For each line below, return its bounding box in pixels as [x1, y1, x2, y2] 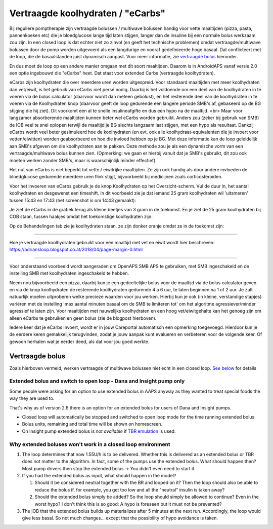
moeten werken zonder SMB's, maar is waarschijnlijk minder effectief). [9, 157, 157, 163]
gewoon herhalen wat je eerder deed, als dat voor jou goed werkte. [9, 338, 150, 345]
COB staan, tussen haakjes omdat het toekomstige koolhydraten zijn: [9, 213, 153, 220]
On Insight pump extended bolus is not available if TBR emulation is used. [22, 428, 176, 434]
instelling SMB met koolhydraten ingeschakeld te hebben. [9, 270, 129, 276]
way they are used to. [9, 395, 55, 401]
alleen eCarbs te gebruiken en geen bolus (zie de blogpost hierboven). [9, 315, 157, 321]
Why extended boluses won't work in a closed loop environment [9, 441, 170, 448]
